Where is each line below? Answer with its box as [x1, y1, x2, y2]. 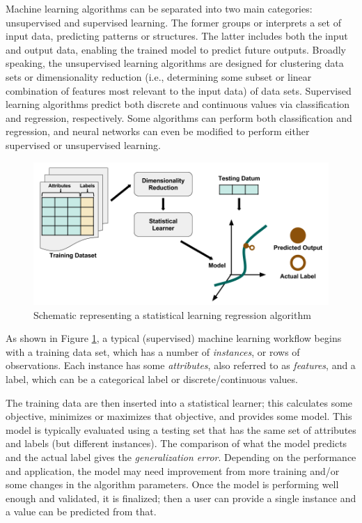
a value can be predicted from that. [6, 504, 157, 519]
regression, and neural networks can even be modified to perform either [6, 124, 310, 139]
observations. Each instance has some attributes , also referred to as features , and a [6, 358, 356, 373]
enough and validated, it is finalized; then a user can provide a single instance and [6, 490, 356, 505]
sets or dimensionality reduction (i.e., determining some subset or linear [6, 69, 312, 84]
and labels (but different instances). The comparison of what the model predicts [6, 436, 347, 451]
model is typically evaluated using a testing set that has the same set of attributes [6, 422, 356, 437]
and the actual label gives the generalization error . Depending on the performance [6, 449, 356, 464]
